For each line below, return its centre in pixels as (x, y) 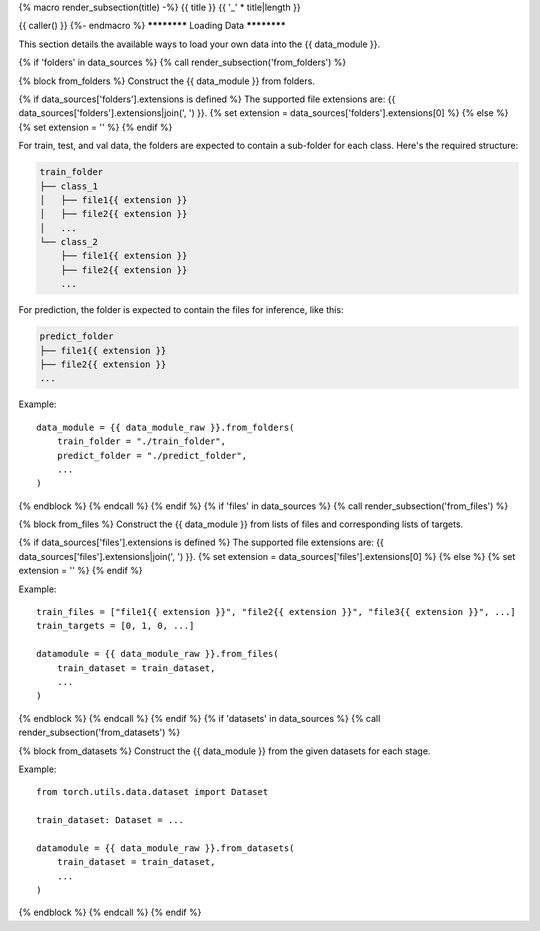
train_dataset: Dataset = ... (110, 820)
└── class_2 (69, 242)
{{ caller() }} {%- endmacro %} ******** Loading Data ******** (152, 26)
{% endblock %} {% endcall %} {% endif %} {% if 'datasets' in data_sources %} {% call (199, 718)
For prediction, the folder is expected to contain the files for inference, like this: (181, 310)
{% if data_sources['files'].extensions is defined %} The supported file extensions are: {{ (201, 542)
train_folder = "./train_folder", (141, 441)
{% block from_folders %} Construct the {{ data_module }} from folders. (166, 81)
